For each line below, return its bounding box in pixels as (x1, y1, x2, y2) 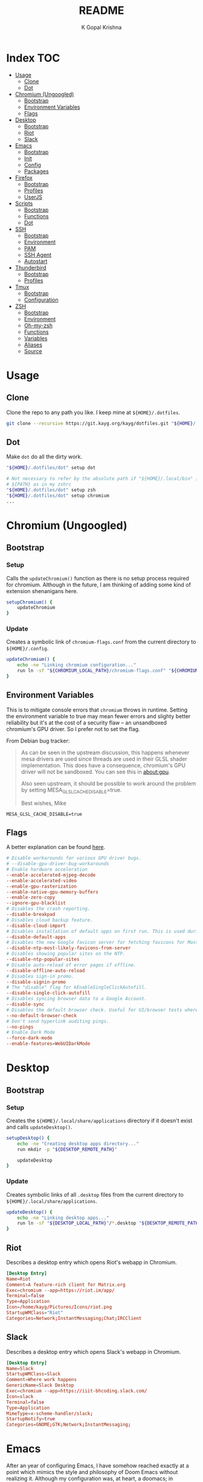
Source (24, 347, 42, 354)
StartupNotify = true (6, 1416, 56, 1422)
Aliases (24, 341, 42, 348)
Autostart (24, 258, 48, 265)
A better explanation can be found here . (6, 843, 106, 851)
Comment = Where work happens (6, 1377, 77, 1383)
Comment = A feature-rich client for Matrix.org (6, 1281, 126, 1288)
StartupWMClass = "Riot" (6, 1310, 63, 1316)
